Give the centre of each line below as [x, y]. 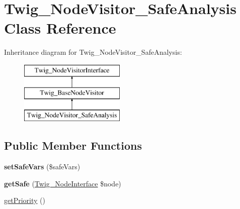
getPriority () [25, 200]
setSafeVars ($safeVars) [42, 167]
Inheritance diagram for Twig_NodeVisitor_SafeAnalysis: [93, 52]
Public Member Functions [73, 145]
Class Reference [60, 28]
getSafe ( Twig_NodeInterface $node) [63, 183]
